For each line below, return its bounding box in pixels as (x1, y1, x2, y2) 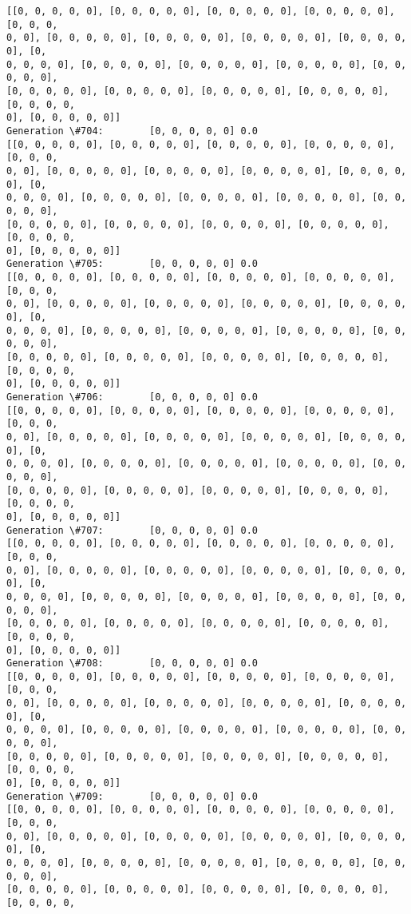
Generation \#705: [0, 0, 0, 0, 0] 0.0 (6, 258, 258, 270)
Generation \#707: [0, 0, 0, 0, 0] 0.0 (6, 524, 258, 536)
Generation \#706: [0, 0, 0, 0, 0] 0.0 (6, 391, 258, 403)
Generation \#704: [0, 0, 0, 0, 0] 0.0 (6, 125, 258, 137)
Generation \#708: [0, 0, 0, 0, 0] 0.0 (6, 658, 258, 670)
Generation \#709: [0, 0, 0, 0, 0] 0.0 (6, 790, 258, 802)
